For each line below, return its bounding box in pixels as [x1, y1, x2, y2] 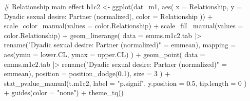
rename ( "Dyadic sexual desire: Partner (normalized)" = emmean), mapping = [4, 40, 236, 50]
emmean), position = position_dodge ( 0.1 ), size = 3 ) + [4, 68, 171, 79]
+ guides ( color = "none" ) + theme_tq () [4, 87, 124, 98]
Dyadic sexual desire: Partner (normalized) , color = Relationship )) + [4, 11, 213, 21]
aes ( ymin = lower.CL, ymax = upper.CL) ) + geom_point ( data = [4, 49, 206, 59]
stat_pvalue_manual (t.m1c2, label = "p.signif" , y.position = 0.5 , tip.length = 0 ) [4, 78, 247, 88]
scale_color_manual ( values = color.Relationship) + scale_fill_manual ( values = [4, 20, 243, 31]
